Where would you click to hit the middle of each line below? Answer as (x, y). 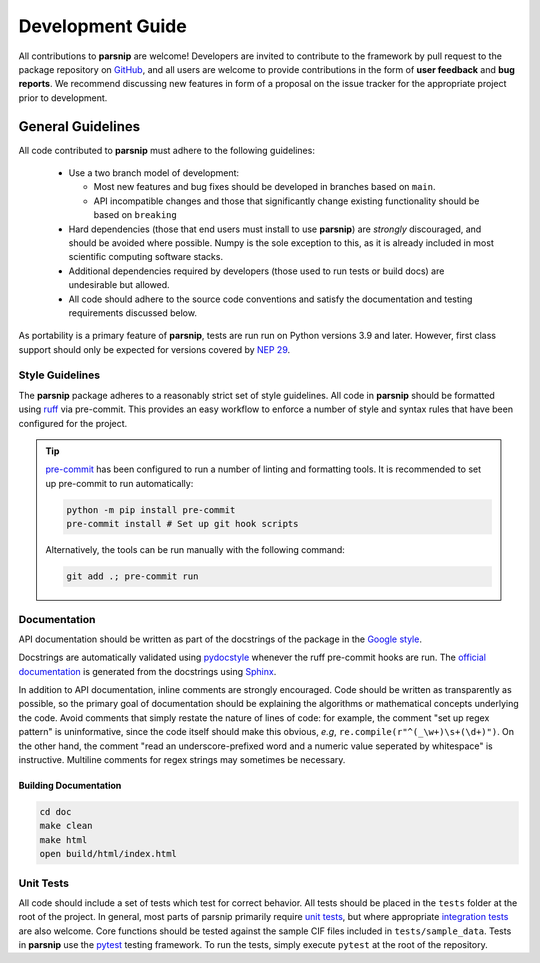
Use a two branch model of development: (154, 173)
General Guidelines (79, 126)
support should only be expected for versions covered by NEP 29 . (154, 349)
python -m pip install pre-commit (151, 509)
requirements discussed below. (132, 312)
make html (63, 839)
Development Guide (102, 26)
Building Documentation (70, 785)
